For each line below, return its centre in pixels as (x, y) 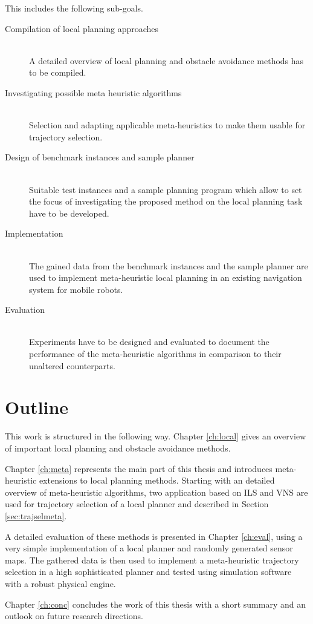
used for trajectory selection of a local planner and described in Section (137, 504)
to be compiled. (58, 72)
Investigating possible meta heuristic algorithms (93, 92)
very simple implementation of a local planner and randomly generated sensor (149, 548)
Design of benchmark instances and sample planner (100, 157)
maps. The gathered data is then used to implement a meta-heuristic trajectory (152, 560)
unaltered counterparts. (72, 365)
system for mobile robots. (76, 289)
